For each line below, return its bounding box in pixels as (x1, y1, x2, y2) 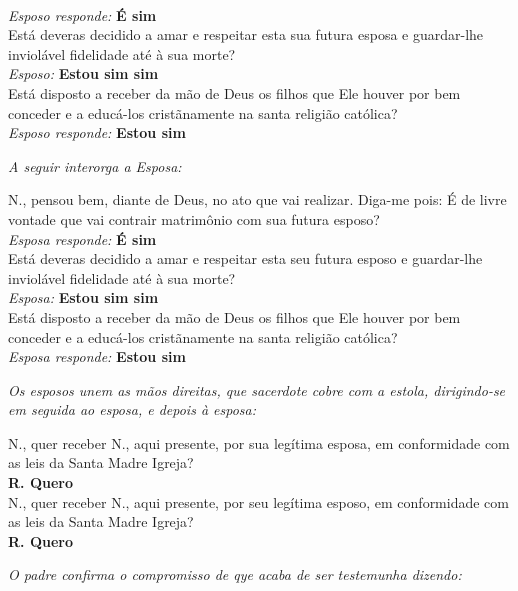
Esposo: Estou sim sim (8, 63, 159, 84)
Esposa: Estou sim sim (8, 287, 159, 308)
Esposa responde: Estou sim (8, 346, 186, 367)
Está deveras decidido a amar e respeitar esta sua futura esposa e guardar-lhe (8, 24, 484, 45)
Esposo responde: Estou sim (8, 122, 186, 143)
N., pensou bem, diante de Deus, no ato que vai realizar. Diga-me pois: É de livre (8, 189, 507, 210)
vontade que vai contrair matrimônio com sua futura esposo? (8, 208, 380, 229)
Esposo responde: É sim (8, 4, 157, 25)
